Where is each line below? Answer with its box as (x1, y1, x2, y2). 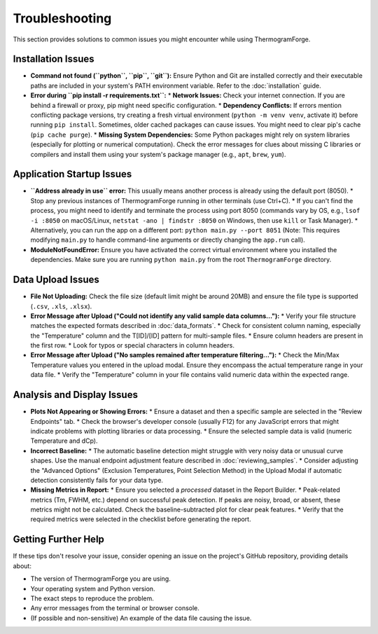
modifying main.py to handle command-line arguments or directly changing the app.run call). (30, 235, 306, 244)
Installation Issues (13, 53, 94, 65)
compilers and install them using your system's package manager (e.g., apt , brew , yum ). (30, 150, 286, 158)
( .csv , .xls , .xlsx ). (30, 302, 92, 310)
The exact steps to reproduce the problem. (30, 594, 154, 602)
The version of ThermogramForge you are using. (30, 574, 171, 583)
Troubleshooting (13, 11, 112, 26)
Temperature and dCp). (30, 436, 98, 445)
